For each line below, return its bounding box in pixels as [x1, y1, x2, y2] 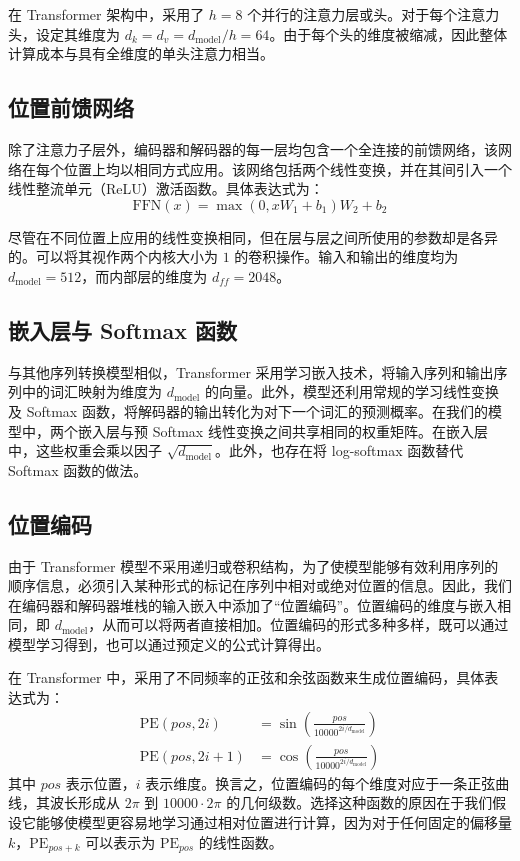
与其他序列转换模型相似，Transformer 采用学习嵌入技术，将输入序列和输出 [8, 361, 494, 382]
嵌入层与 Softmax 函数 [8, 314, 237, 345]
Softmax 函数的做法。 [8, 459, 148, 480]
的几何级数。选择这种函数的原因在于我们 [226, 792, 493, 813]
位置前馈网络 [8, 92, 134, 123]
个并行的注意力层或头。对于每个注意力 [247, 4, 500, 24]
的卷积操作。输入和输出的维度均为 [234, 246, 459, 267]
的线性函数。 [198, 831, 283, 852]
